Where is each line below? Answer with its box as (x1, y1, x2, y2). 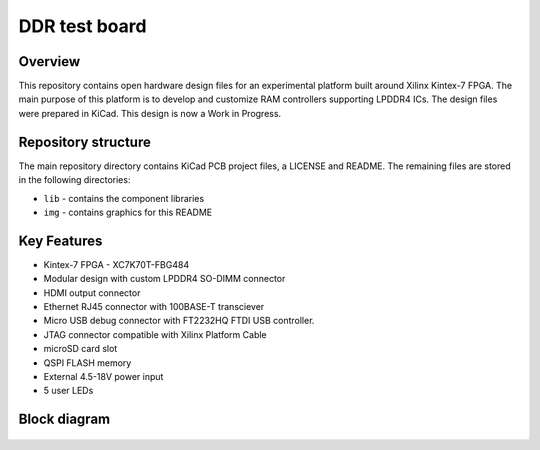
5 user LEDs (43, 385, 94, 397)
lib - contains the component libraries (43, 192, 205, 204)
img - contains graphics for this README (43, 206, 213, 218)
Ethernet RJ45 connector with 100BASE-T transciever (43, 301, 265, 312)
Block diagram (18, 411, 110, 428)
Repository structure (18, 133, 152, 150)
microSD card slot (43, 343, 118, 355)
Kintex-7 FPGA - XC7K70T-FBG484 (43, 258, 190, 270)
